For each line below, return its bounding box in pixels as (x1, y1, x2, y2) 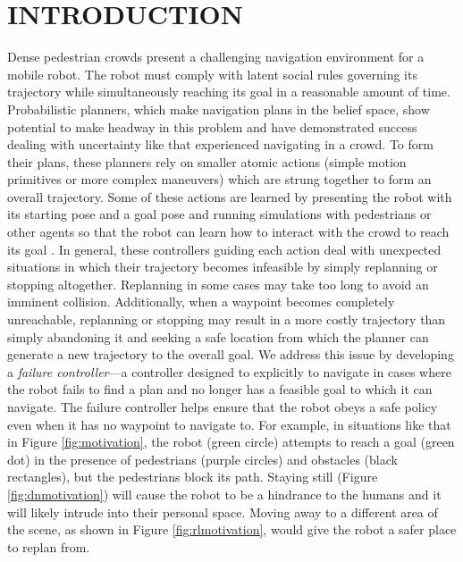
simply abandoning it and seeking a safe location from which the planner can (7, 327, 429, 346)
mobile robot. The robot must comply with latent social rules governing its (7, 64, 417, 83)
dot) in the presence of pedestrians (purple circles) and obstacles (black (7, 449, 398, 468)
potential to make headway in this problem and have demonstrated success (7, 117, 417, 136)
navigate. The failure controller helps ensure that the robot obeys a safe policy (7, 398, 438, 415)
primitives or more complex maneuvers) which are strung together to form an (7, 170, 432, 189)
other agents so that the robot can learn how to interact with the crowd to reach (7, 222, 450, 241)
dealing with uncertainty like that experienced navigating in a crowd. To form (7, 135, 434, 154)
